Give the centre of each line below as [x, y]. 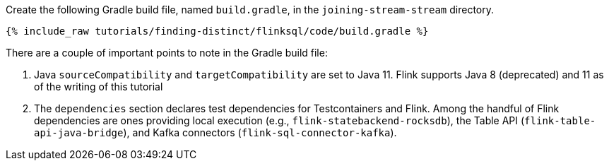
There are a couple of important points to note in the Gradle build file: [167, 53]
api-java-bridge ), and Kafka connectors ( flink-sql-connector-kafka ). [215, 132]
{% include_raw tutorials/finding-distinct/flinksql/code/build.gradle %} [217, 31]
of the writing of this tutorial [99, 87]
